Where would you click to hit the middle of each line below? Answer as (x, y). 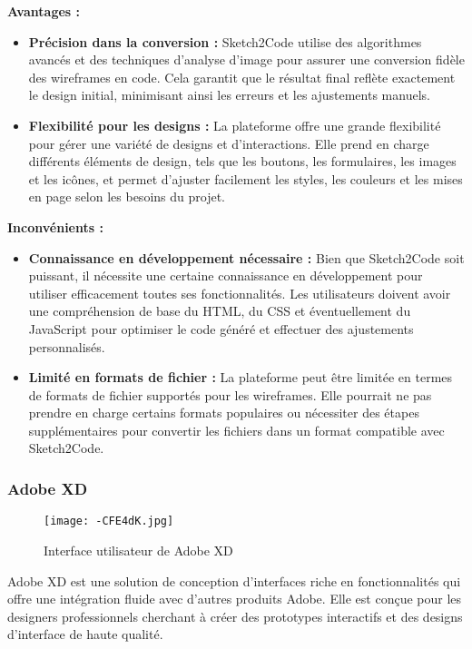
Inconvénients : (55, 226)
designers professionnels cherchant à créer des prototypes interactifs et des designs (235, 616)
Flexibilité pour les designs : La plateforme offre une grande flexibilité (235, 125)
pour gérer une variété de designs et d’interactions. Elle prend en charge (229, 143)
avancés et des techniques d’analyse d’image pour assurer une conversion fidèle (246, 59)
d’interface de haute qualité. (85, 634)
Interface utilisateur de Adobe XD (138, 550)
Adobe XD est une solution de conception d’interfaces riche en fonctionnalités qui (234, 580)
